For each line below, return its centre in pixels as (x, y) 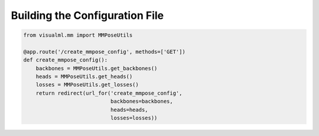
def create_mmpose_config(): (66, 60)
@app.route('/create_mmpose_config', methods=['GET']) (104, 51)
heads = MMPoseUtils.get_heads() (84, 77)
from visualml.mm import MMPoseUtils (78, 35)
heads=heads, (129, 110)
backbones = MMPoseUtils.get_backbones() (97, 68)
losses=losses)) (134, 118)
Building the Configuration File (87, 15)
